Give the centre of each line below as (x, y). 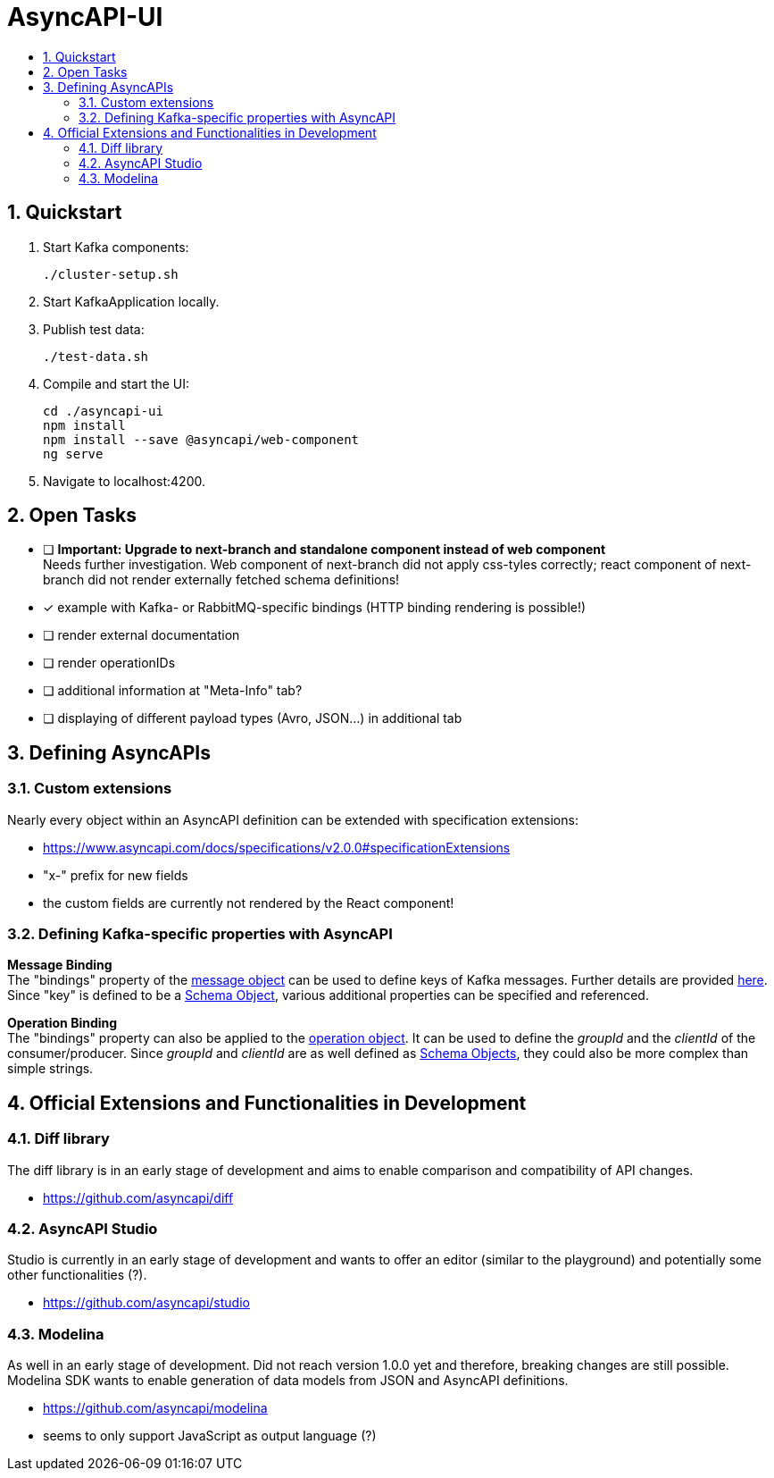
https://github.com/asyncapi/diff (138, 1197)
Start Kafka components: (116, 247)
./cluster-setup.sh (111, 274)
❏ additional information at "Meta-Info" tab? (173, 691)
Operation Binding (62, 1023)
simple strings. (50, 1069)
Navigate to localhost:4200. (124, 481)
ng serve (73, 453)
